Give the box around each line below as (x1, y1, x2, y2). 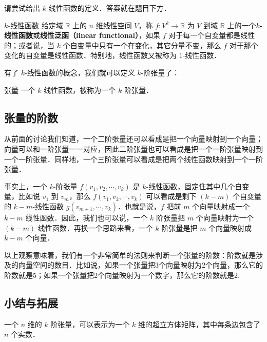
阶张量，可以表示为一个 (50, 318, 130, 329)
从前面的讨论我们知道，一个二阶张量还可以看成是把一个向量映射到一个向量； (4, 133, 263, 144)
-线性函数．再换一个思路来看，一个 (35, 222, 153, 233)
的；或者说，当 (4, 39, 54, 50)
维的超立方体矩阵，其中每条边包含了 (138, 318, 260, 329)
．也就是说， (118, 200, 161, 211)
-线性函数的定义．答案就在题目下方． (46, 3, 171, 13)
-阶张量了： (141, 67, 180, 77)
